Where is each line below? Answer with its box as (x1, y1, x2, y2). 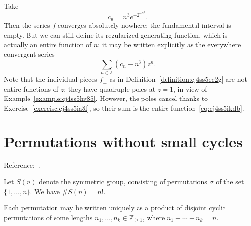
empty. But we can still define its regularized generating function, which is (4, 29, 228, 40)
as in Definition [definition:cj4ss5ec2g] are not (109, 74, 247, 84)
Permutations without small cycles (4, 131, 243, 151)
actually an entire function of (4, 39, 92, 50)
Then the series (4, 20, 50, 30)
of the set (216, 176, 244, 187)
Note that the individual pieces (4, 74, 97, 84)
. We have (30, 186, 60, 196)
